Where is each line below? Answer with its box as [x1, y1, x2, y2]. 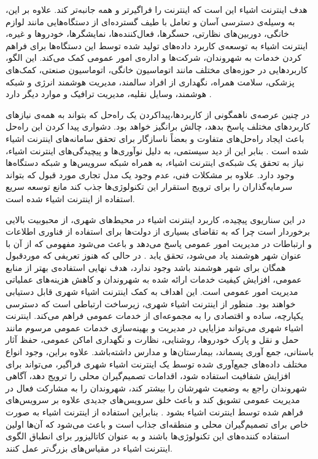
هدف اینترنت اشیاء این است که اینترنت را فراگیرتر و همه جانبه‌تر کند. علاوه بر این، [6, 3, 308, 15]
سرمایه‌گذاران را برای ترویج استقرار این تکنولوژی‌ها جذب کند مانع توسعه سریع [6, 180, 293, 193]
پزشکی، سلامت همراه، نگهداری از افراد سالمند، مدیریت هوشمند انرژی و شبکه [6, 75, 295, 88]
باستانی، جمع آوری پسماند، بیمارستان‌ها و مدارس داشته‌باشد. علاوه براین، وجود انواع [6, 345, 314, 358]
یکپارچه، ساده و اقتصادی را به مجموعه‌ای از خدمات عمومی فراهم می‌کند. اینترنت [6, 309, 304, 322]
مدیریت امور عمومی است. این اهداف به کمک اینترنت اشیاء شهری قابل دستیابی [6, 285, 298, 298]
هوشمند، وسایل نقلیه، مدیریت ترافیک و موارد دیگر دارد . [6, 87, 212, 100]
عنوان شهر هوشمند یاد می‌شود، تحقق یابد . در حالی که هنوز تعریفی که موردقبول [6, 249, 302, 262]
